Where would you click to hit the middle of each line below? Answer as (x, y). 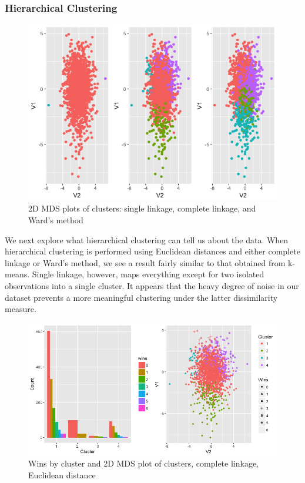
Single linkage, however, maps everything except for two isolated (148, 274)
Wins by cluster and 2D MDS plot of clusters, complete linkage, (143, 463)
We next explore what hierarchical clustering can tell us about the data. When (147, 239)
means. (17, 274)
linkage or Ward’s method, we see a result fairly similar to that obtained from (145, 262)
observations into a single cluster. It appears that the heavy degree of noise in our (152, 286)
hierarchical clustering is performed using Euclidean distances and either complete (152, 251)
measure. (21, 309)
